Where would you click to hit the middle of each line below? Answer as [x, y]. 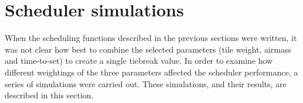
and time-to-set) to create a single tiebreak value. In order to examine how [139, 61]
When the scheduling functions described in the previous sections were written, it [151, 38]
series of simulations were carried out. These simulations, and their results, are [146, 83]
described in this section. [49, 95]
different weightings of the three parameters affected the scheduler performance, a [151, 72]
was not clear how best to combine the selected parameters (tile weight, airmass [148, 49]
